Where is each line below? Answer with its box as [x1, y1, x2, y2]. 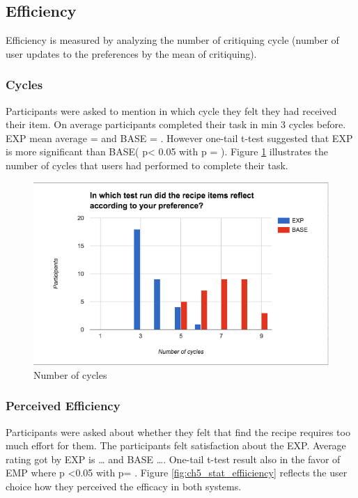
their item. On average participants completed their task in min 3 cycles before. [6, 117, 346, 132]
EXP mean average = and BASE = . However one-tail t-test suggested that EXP [6, 130, 353, 145]
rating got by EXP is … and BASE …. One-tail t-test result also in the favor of [6, 451, 341, 466]
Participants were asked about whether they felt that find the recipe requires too [6, 424, 350, 439]
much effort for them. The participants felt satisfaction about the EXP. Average [6, 438, 346, 453]
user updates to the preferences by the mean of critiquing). [6, 46, 257, 61]
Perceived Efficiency [6, 397, 120, 414]
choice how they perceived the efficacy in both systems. [6, 479, 242, 494]
